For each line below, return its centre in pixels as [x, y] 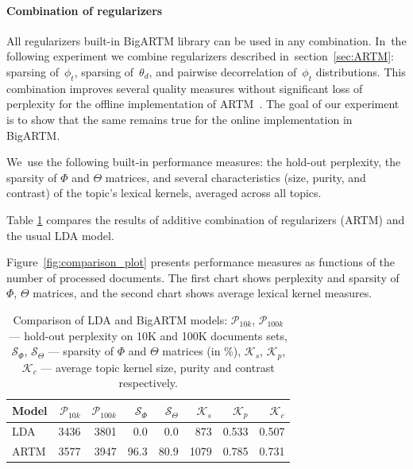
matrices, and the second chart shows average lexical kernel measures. [203, 293]
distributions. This [361, 71]
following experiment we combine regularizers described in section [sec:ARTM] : [200, 56]
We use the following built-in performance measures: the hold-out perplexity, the [204, 162]
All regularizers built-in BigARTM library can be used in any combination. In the [206, 40]
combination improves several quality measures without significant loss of [185, 88]
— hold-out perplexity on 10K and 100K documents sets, [148, 335]
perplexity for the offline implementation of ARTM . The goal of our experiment [203, 104]
